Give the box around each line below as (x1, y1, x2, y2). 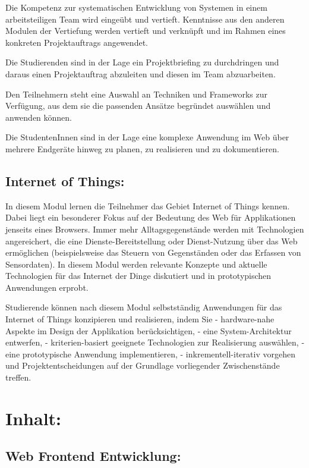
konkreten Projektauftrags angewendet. (5, 36, 148, 48)
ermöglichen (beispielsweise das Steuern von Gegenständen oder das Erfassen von (5, 246, 301, 259)
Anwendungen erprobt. (5, 281, 89, 293)
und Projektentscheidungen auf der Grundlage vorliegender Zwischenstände (5, 359, 280, 372)
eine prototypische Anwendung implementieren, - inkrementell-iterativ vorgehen (5, 347, 295, 360)
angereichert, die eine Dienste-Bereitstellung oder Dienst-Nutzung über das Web (5, 234, 298, 247)
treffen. (5, 371, 31, 384)
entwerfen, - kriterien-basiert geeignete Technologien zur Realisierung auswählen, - (5, 336, 305, 348)
